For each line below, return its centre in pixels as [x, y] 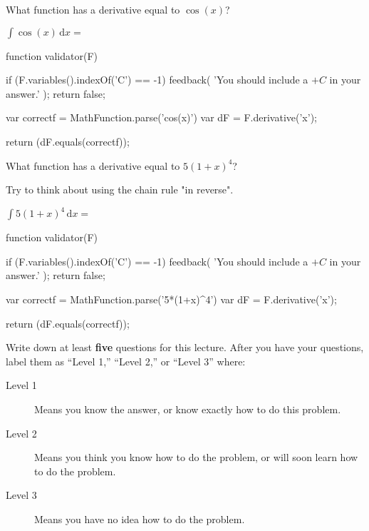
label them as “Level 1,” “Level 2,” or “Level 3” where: [126, 361]
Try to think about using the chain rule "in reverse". [120, 189]
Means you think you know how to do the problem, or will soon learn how [196, 457]
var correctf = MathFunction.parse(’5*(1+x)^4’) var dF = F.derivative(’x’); [171, 299]
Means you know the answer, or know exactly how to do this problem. [188, 409]
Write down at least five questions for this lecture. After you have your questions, [185, 347]
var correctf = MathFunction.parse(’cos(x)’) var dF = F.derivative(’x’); [161, 117]
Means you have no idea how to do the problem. [140, 519]
